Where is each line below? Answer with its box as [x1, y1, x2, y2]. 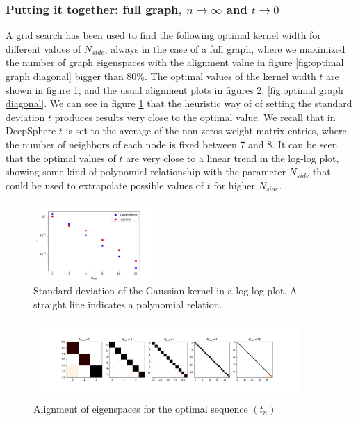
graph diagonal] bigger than [6, 69, 124, 83]
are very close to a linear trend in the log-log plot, [126, 150, 339, 165]
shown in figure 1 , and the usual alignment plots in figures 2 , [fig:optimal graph [6, 82, 343, 97]
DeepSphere [6, 123, 56, 138]
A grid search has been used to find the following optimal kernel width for [6, 28, 321, 42]
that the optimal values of [6, 150, 116, 165]
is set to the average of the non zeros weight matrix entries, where [65, 123, 347, 138]
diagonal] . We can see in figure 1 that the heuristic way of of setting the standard [6, 96, 352, 111]
